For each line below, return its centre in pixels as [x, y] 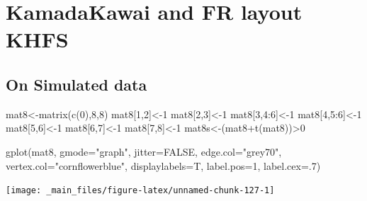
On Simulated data [77, 84]
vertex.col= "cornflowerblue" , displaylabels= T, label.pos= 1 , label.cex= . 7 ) [163, 165]
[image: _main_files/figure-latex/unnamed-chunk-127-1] [140, 191]
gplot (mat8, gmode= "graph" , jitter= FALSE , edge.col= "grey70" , [144, 151]
